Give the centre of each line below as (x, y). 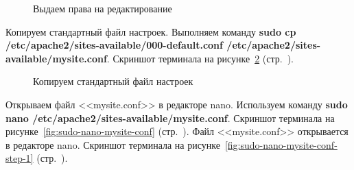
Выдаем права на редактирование (103, 8)
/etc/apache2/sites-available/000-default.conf (114, 45)
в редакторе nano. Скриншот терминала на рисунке (113, 144)
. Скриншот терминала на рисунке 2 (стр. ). (200, 58)
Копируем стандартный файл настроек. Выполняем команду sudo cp (151, 31)
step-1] (20, 158)
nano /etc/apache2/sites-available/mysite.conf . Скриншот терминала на (170, 118)
